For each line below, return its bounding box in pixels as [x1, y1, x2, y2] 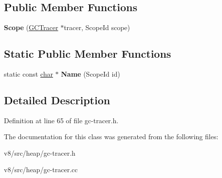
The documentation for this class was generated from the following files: [4, 131, 219, 142]
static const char [4, 69, 53, 79]
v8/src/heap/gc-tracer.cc [4, 164, 78, 174]
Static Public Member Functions [4, 46, 171, 61]
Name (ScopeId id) [61, 69, 120, 79]
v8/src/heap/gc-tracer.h [4, 147, 75, 158]
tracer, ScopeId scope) [64, 22, 130, 32]
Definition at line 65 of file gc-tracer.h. [4, 115, 119, 125]
